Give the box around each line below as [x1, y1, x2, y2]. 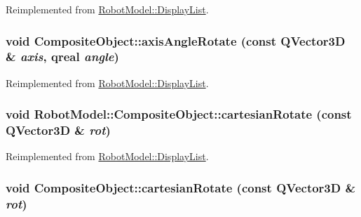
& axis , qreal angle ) [6, 48, 119, 65]
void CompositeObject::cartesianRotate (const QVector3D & [6, 178, 356, 196]
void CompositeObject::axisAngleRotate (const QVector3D [6, 32, 346, 49]
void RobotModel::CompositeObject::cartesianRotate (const [6, 105, 352, 123]
